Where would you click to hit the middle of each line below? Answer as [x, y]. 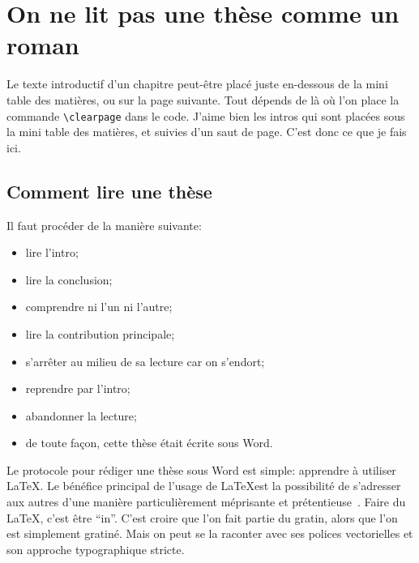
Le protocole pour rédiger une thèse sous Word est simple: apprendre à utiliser [201, 469]
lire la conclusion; [69, 279]
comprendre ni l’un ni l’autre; [99, 307]
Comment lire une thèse [109, 191]
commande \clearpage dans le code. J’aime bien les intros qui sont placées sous [206, 115]
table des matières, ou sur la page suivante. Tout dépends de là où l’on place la [203, 99]
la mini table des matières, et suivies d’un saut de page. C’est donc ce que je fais [207, 132]
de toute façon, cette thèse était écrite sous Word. [149, 443]
